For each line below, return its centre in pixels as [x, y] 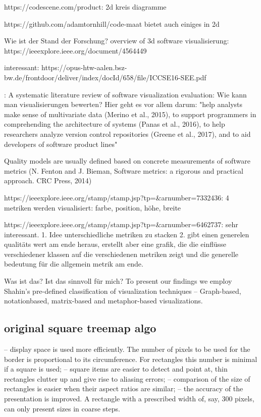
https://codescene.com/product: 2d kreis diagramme [85, 7]
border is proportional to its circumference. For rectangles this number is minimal [131, 359]
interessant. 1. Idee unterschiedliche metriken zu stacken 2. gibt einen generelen [127, 234]
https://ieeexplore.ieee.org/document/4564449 [75, 50]
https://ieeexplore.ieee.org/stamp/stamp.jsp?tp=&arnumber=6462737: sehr [121, 224]
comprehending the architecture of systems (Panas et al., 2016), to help [115, 124]
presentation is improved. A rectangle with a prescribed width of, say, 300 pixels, [129, 399]
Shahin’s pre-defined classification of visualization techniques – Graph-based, [123, 291]
